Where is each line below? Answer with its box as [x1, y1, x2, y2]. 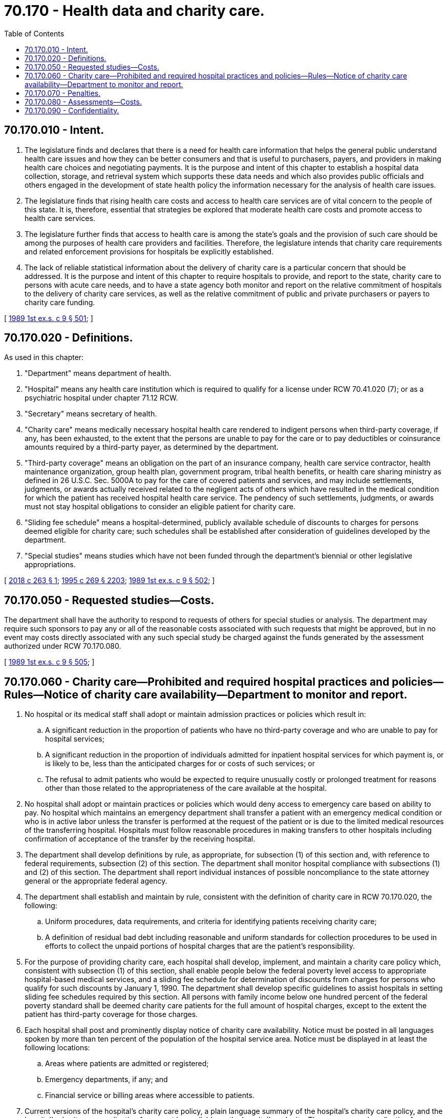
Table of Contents [4, 29, 65, 38]
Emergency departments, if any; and [45, 1075, 168, 1084]
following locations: [25, 1043, 90, 1052]
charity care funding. [25, 297, 95, 307]
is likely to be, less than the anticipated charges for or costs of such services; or [45, 759, 315, 768]
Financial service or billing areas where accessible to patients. [45, 1091, 254, 1100]
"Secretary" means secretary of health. [25, 409, 157, 418]
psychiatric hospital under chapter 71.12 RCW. [25, 393, 178, 403]
